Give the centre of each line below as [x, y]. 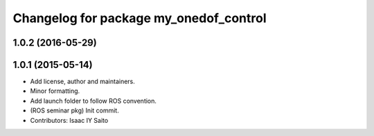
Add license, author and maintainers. [82, 82]
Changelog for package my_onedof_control [140, 18]
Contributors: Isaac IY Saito [69, 120]
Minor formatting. [55, 91]
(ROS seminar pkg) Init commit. [74, 110]
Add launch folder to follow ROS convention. [93, 101]
